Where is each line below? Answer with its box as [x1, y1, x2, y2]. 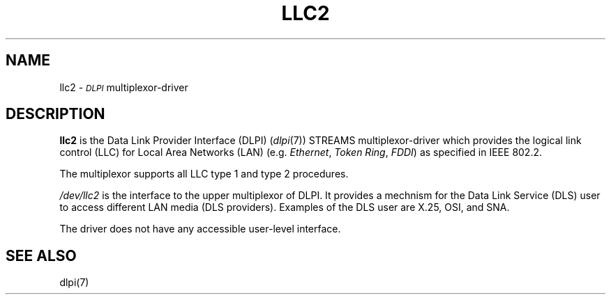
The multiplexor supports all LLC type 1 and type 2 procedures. [59, 168, 349, 180]
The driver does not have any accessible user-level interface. [59, 223, 341, 235]
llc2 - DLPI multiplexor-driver [59, 81, 188, 93]
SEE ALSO [6, 246, 77, 265]
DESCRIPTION [6, 105, 105, 123]
